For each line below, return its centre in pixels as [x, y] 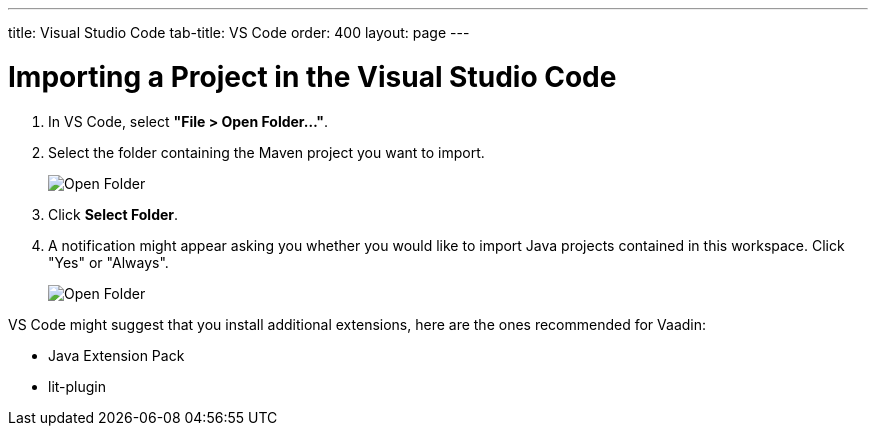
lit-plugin [77, 386]
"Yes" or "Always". [108, 262]
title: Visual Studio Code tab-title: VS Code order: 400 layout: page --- [239, 32]
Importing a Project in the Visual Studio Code [312, 76]
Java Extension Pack [116, 355]
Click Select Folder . [113, 214]
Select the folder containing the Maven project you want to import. [266, 152]
